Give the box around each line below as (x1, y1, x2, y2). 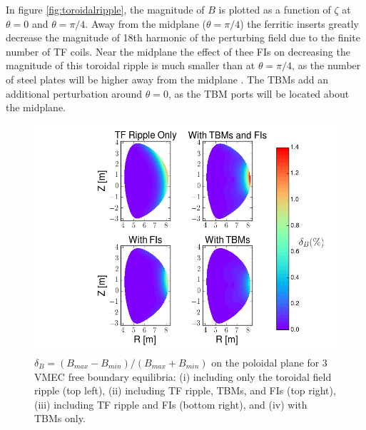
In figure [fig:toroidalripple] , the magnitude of (6, 2, 205, 16)
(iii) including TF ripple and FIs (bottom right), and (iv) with (34, 396, 307, 411)
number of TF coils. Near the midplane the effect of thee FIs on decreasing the (6, 43, 350, 58)
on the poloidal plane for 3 (211, 354, 327, 369)
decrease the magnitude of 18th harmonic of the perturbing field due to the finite (6, 30, 360, 45)
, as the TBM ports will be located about (168, 86, 350, 101)
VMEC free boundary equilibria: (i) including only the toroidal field (34, 369, 332, 384)
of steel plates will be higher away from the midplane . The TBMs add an (6, 71, 328, 86)
